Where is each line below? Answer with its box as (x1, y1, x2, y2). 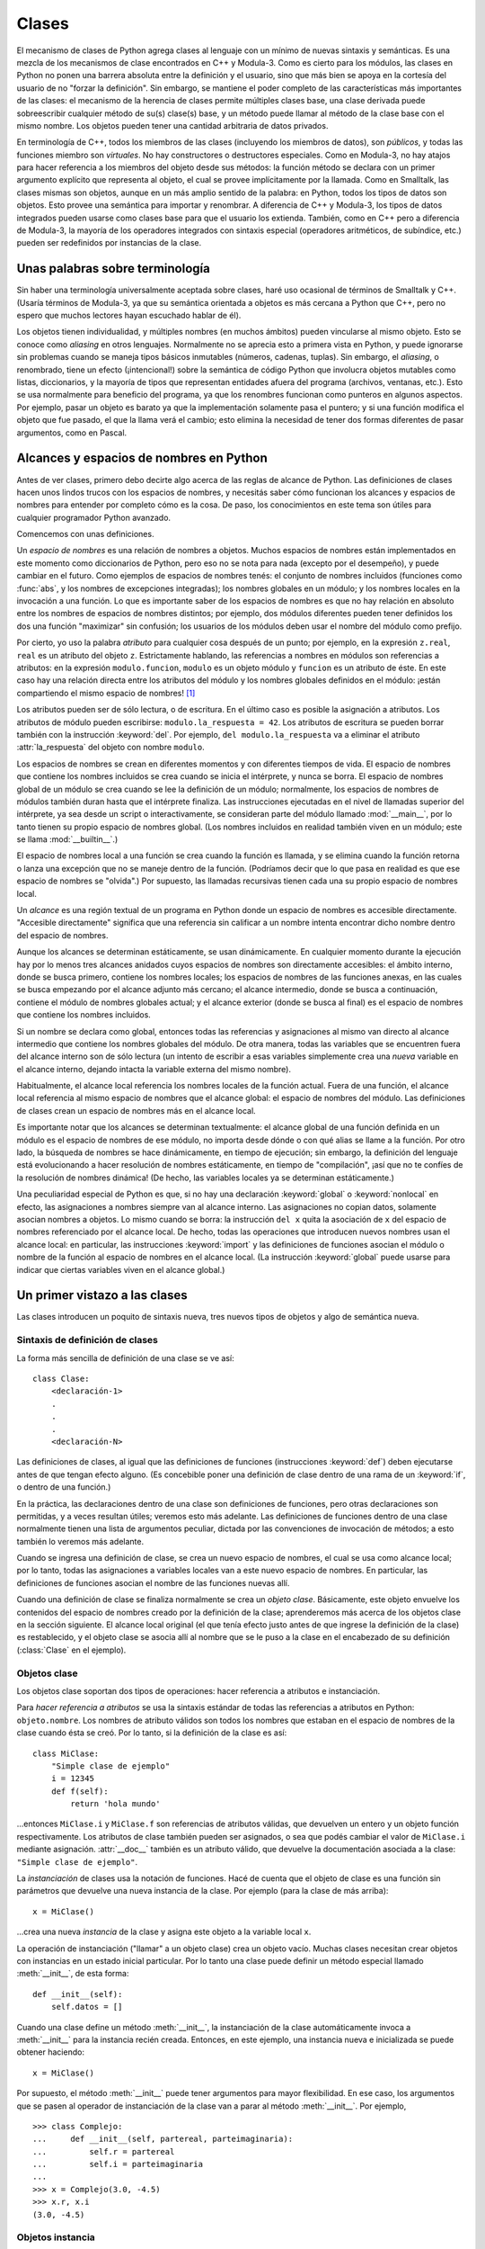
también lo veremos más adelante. (16, 1536, 144, 1546)
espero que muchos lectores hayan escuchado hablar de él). (16, 310, 242, 321)
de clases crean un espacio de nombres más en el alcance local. (16, 1105, 256, 1116)
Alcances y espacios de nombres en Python (16, 451, 269, 466)
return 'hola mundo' (70, 1799, 161, 1809)
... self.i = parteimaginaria (32, 2159, 204, 2170)
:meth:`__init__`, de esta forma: (16, 1968, 129, 1979)
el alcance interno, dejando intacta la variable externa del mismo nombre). (16, 1063, 292, 1074)
